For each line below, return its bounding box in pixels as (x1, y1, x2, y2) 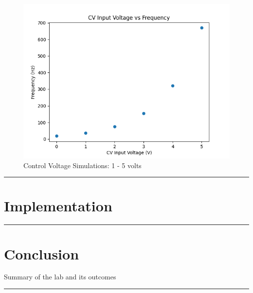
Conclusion (4, 243, 79, 263)
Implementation (4, 196, 112, 216)
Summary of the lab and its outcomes (4, 272, 116, 282)
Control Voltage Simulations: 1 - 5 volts (23, 160, 142, 170)
